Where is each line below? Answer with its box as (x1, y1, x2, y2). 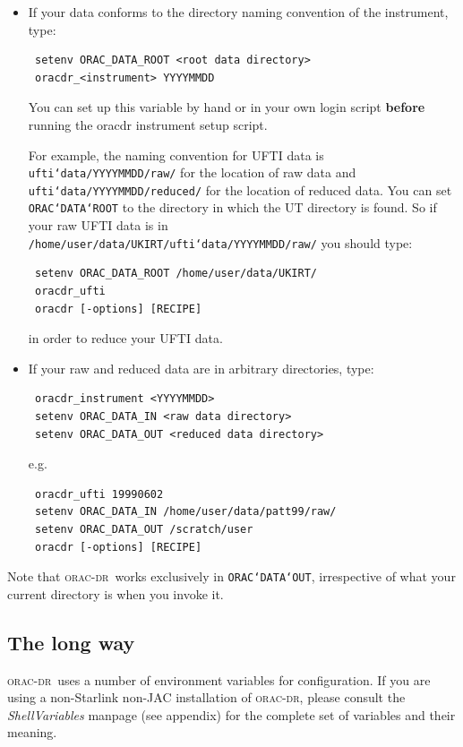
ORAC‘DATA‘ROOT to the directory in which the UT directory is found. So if (28, 198, 437, 217)
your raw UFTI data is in (28, 216, 168, 235)
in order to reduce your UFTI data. (28, 329, 223, 348)
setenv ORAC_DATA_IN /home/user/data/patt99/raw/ (34, 505, 337, 519)
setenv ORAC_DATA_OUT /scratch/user (34, 522, 253, 536)
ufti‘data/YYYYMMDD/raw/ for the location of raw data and (28, 163, 356, 182)
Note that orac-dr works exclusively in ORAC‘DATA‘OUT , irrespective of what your (7, 567, 456, 586)
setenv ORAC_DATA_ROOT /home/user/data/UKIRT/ (34, 267, 317, 280)
